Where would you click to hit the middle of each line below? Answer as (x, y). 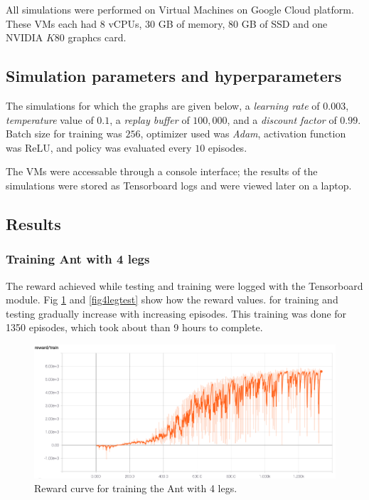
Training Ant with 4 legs (78, 259)
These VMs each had (52, 23)
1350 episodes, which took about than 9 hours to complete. (134, 327)
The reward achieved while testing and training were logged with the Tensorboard (184, 285)
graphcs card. (97, 37)
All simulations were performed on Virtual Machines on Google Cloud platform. (180, 9)
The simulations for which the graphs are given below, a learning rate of (163, 105)
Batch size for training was (64, 134)
